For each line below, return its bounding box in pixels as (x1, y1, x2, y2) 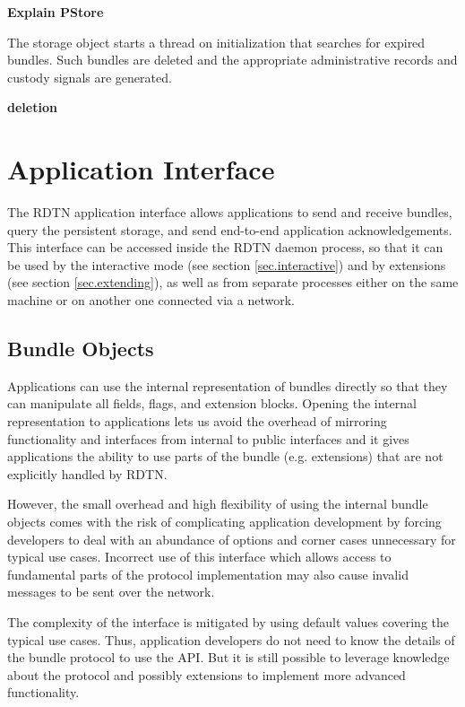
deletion (7, 98, 57, 117)
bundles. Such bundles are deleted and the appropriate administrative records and (7, 50, 458, 69)
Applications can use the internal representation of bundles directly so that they (7, 376, 448, 395)
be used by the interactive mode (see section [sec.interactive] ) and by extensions (7, 255, 446, 274)
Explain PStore (7, 3, 104, 21)
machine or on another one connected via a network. (7, 291, 295, 310)
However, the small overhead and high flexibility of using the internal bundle (7, 494, 428, 513)
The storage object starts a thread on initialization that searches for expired (7, 32, 426, 51)
